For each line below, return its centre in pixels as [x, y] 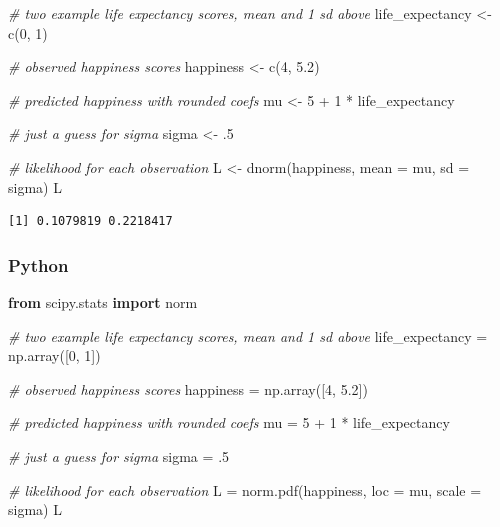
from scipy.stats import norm [103, 301]
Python [38, 264]
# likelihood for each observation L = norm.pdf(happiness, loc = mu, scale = [245, 489]
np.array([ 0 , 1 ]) [54, 355]
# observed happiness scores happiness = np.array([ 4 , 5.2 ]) [188, 388]
